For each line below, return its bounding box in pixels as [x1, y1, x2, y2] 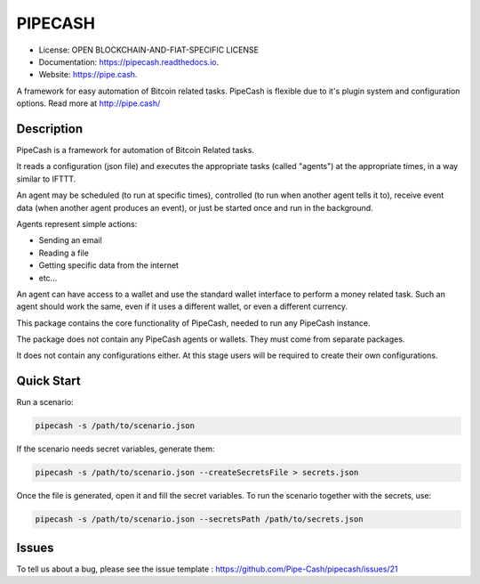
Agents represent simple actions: [16, 218, 138, 229]
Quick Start [16, 374, 81, 389]
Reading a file [38, 247, 89, 258]
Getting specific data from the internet [38, 260, 180, 271]
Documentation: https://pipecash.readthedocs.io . [38, 56, 220, 67]
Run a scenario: [16, 397, 75, 408]
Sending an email [38, 235, 102, 246]
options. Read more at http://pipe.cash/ [16, 98, 161, 109]
